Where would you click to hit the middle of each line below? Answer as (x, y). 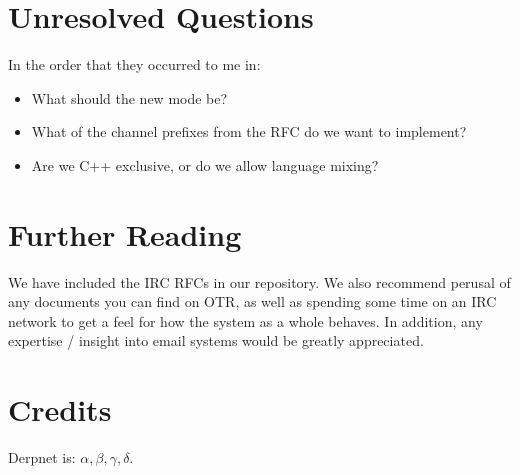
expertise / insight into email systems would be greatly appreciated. (216, 340)
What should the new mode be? (129, 97)
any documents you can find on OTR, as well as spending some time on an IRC (252, 301)
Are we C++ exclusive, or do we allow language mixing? (205, 164)
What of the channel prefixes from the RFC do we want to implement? (249, 131)
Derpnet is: (42, 457)
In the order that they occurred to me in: (134, 64)
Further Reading (125, 233)
